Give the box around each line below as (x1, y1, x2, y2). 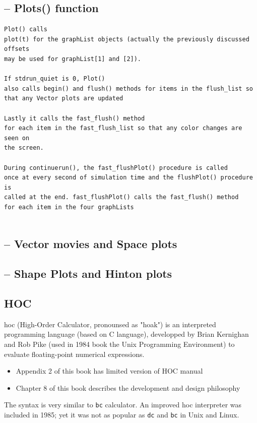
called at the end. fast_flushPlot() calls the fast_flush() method (4, 194, 239, 201)
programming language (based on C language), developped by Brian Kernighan (4, 329, 249, 339)
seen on (4, 134, 30, 142)
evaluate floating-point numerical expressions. (4, 348, 145, 359)
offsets (4, 45, 30, 53)
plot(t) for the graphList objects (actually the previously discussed (4, 35, 249, 43)
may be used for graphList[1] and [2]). (4, 55, 142, 63)
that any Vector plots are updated (4, 95, 123, 102)
